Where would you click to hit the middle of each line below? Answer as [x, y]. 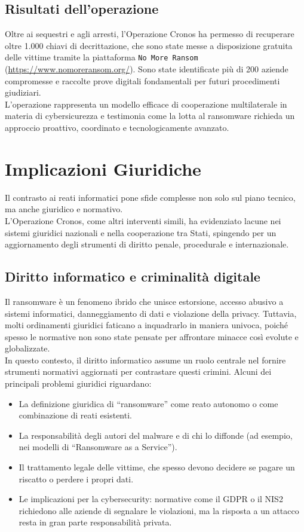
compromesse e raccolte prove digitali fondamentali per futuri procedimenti [142, 80]
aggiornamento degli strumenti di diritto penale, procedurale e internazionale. [147, 244]
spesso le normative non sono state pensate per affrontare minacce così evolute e [152, 336]
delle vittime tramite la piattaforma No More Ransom [102, 57]
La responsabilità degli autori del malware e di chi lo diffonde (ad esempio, [156, 435]
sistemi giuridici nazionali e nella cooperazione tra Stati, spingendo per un [141, 232]
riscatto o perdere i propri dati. [76, 479]
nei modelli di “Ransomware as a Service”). [98, 447]
